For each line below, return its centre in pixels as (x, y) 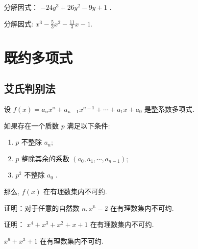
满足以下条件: (88, 125)
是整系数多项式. (169, 109)
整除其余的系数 (45, 158)
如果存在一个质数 (31, 125)
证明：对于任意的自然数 (42, 208)
